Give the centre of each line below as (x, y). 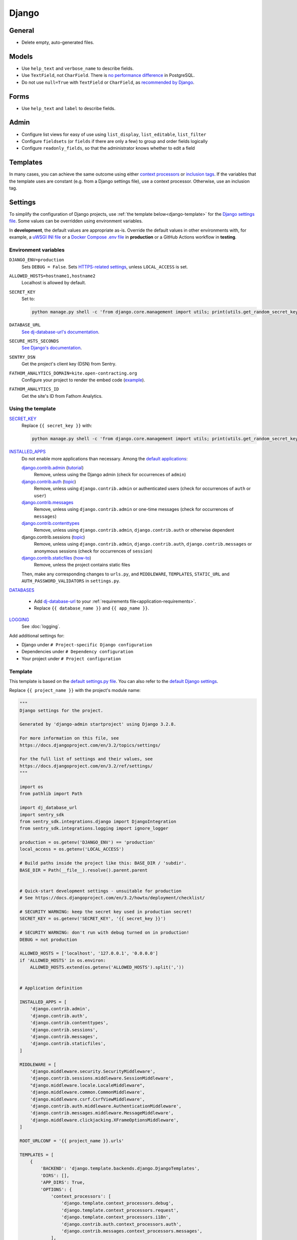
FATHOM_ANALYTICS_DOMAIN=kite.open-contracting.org (73, 373)
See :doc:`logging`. (41, 626)
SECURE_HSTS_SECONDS (34, 341)
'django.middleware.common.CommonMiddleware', (88, 1092)
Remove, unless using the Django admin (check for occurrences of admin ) (110, 475)
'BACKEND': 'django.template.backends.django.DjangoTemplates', (120, 1169)
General (22, 31)
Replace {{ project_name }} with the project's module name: (75, 690)
